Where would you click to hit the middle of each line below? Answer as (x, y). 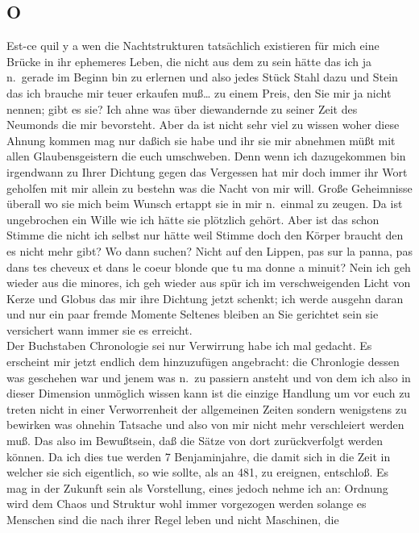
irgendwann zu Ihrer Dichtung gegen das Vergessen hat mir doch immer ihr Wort (207, 171)
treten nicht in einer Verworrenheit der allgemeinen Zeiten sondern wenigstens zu (207, 408)
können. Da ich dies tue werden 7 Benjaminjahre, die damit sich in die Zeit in (199, 456)
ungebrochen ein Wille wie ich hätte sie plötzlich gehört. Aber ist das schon (193, 219)
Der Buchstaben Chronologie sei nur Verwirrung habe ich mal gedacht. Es (189, 346)
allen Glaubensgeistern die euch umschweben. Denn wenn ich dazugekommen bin (206, 156)
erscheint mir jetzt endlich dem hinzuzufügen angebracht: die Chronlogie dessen (203, 362)
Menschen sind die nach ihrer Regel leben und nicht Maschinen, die (173, 520)
